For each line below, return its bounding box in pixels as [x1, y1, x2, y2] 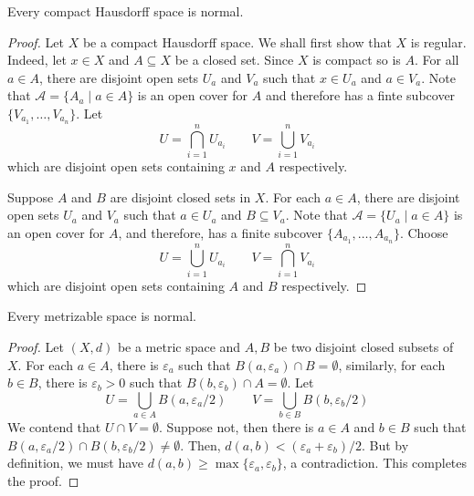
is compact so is [312, 50, 401, 69]
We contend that [7, 418, 101, 437]
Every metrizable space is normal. [7, 306, 196, 325]
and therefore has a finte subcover [265, 86, 456, 105]
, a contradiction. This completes [282, 453, 468, 472]
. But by [362, 435, 409, 454]
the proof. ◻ [7, 470, 79, 490]
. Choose [399, 222, 448, 242]
